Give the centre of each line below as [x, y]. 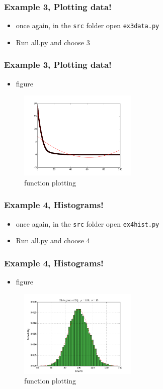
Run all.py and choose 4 [53, 240]
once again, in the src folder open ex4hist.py [88, 223]
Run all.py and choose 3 [53, 42]
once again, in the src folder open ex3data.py [88, 25]
